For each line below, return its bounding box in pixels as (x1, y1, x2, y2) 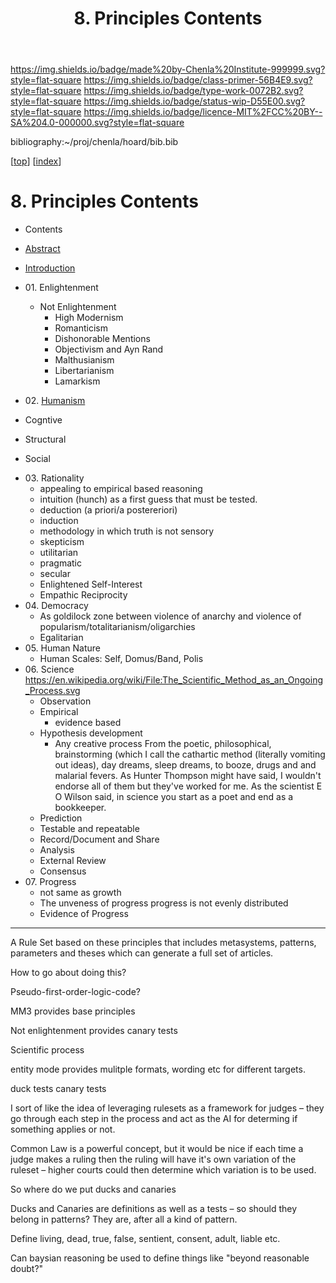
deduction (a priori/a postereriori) (39, 504, 178, 516)
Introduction (24, 262, 76, 274)
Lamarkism (54, 375, 101, 387)
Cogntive (24, 414, 63, 426)
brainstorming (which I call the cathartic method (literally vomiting (54, 748, 326, 761)
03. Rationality (24, 472, 85, 484)
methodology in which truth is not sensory (39, 525, 215, 537)
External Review (39, 855, 107, 867)
